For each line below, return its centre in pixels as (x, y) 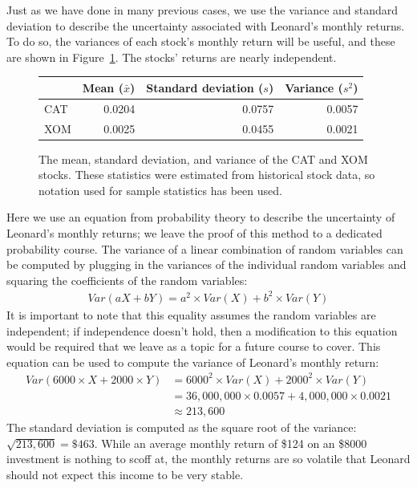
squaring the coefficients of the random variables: (127, 280)
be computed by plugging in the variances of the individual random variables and (206, 264)
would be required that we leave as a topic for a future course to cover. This (194, 346)
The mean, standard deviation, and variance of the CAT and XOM (203, 159)
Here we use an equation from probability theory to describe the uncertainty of (201, 217)
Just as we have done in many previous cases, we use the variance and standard (202, 10)
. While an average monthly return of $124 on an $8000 (231, 443)
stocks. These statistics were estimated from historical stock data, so (207, 175)
